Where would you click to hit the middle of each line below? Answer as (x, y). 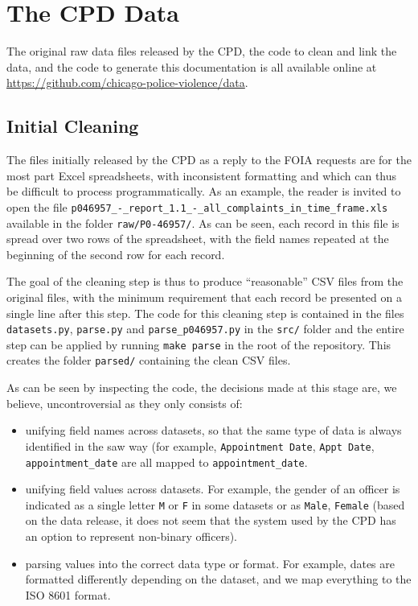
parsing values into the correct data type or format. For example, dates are (210, 563)
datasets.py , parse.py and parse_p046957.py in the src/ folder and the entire (205, 329)
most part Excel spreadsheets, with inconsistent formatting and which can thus (202, 175)
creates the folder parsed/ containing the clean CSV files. (149, 360)
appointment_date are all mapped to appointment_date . (166, 462)
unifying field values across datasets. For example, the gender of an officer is (213, 489)
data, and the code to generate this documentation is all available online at (192, 66)
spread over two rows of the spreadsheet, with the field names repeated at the (198, 239)
